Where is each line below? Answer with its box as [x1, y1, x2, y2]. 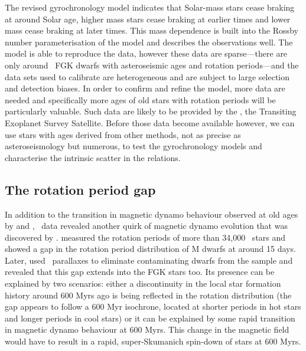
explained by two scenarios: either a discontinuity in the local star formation [5, 277, 281, 290]
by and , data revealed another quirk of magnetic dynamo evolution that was [5, 219, 288, 232]
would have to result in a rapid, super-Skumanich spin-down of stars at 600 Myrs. [5, 335, 301, 347]
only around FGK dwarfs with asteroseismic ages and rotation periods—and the [5, 58, 299, 71]
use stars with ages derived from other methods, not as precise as [5, 128, 241, 140]
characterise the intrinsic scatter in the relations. [5, 151, 181, 163]
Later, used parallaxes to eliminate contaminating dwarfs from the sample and [5, 254, 293, 266]
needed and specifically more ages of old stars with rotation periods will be [5, 93, 276, 106]
